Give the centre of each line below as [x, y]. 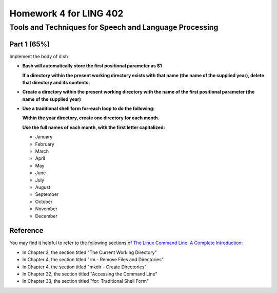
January [44, 137]
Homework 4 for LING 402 [66, 13]
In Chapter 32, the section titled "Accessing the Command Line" [90, 274]
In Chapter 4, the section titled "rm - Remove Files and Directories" [93, 260]
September [47, 194]
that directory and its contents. [56, 82]
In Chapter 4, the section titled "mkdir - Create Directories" [85, 267]
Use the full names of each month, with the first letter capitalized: [94, 127]
